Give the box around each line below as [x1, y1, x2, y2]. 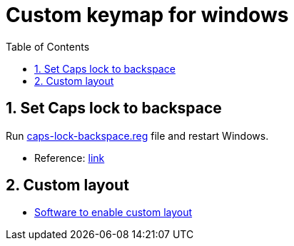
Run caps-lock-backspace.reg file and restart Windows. [6, 129, 269, 142]
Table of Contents [6, 40, 90, 53]
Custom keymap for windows [6, 3, 289, 27]
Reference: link [34, 151, 105, 164]
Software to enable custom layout [34, 206, 193, 219]
